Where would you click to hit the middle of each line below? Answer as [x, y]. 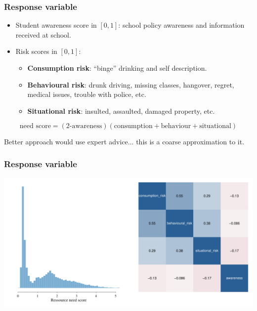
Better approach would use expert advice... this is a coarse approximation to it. [124, 142]
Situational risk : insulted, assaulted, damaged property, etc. [121, 111]
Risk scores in [36, 51]
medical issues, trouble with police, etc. [87, 94]
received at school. [43, 34]
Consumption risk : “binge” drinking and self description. [117, 68]
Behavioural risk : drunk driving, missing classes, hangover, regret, [131, 84]
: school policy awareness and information [181, 25]
